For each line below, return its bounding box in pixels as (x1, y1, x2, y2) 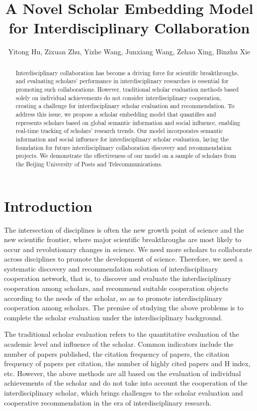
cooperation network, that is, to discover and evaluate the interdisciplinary (4, 273, 232, 283)
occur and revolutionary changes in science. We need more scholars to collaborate (4, 244, 252, 254)
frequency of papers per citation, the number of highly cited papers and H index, (4, 358, 251, 369)
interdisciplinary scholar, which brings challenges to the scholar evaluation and (4, 388, 243, 398)
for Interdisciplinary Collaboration (8, 17, 250, 38)
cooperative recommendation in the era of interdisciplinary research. (4, 397, 212, 408)
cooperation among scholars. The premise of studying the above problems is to (4, 302, 244, 313)
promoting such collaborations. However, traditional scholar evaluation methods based (15, 85, 239, 94)
